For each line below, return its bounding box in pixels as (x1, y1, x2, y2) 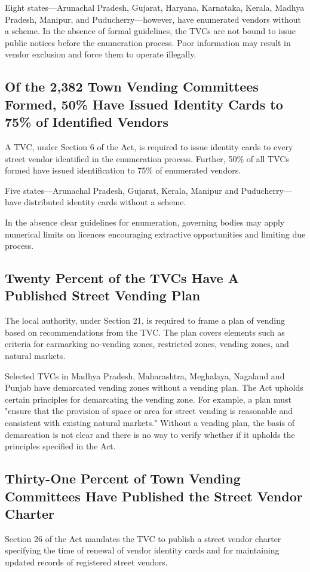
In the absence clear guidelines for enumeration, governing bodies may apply (5, 215, 285, 228)
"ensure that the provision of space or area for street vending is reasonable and (5, 404, 293, 417)
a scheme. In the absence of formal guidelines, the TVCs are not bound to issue (5, 25, 296, 37)
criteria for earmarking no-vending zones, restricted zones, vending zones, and (5, 337, 289, 350)
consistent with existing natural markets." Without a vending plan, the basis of (5, 416, 294, 429)
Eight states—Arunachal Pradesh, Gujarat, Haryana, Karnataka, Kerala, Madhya (5, 1, 305, 13)
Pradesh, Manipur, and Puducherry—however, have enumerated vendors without (5, 13, 301, 25)
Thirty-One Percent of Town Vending (5, 469, 241, 488)
